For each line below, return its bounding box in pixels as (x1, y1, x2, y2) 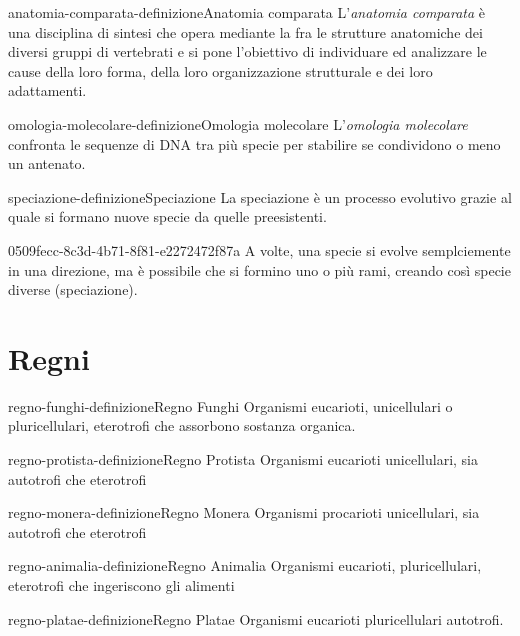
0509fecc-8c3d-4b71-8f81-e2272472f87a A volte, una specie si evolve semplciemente (8, 239, 511, 260)
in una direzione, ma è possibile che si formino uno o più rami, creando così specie (8, 259, 511, 280)
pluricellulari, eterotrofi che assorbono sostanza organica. (8, 415, 356, 436)
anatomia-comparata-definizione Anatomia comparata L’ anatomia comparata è (8, 2, 486, 22)
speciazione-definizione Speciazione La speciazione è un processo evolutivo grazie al (8, 186, 512, 207)
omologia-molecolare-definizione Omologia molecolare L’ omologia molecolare (8, 113, 468, 134)
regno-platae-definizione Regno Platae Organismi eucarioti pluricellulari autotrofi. (8, 608, 504, 629)
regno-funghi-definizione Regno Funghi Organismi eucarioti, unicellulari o (8, 395, 453, 416)
